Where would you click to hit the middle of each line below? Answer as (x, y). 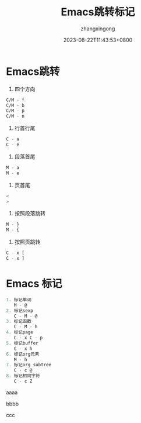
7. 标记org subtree (29, 365)
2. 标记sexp (20, 311)
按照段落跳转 (30, 214)
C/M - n (15, 116)
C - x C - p (28, 338)
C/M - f (15, 100)
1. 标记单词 (19, 300)
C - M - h (26, 327)
